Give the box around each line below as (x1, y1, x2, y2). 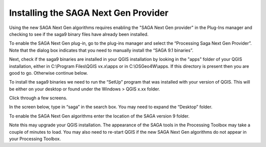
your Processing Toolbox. (9, 136, 61, 142)
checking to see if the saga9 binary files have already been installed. (9, 31, 149, 37)
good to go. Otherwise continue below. (9, 70, 88, 76)
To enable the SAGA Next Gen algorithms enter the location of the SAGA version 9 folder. (9, 113, 190, 119)
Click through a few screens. (9, 95, 67, 101)
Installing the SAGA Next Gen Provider (9, 7, 168, 18)
